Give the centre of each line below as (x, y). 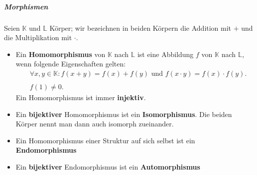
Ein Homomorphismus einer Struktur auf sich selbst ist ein (105, 140)
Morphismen (26, 6)
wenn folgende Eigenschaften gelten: (71, 64)
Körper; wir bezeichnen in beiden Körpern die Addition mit (140, 28)
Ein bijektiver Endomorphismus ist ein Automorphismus (108, 167)
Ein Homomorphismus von (61, 54)
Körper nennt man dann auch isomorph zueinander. (95, 124)
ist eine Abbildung (165, 54)
